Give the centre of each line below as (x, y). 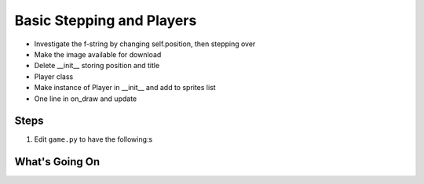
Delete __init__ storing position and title (97, 66)
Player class (54, 76)
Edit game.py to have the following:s (93, 139)
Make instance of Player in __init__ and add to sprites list (125, 88)
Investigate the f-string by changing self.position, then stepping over (145, 44)
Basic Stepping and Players (106, 20)
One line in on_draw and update (86, 99)
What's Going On (57, 162)
